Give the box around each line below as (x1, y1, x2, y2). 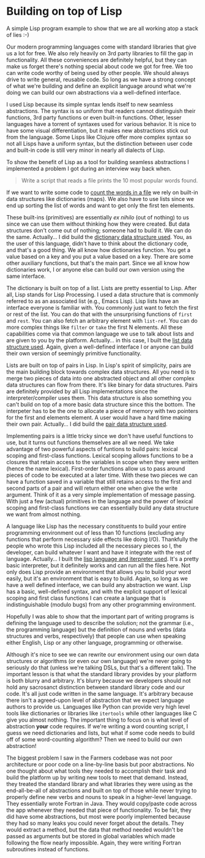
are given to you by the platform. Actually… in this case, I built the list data (6, 336, 193, 344)
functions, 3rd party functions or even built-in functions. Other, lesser (6, 114, 182, 121)
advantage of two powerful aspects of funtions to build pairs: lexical (6, 445, 178, 452)
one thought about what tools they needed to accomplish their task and (6, 767, 187, 774)
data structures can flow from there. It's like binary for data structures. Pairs (6, 381, 198, 388)
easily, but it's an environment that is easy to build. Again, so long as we (6, 575, 188, 582)
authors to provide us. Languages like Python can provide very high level (6, 703, 190, 710)
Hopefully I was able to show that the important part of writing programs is (6, 613, 195, 620)
